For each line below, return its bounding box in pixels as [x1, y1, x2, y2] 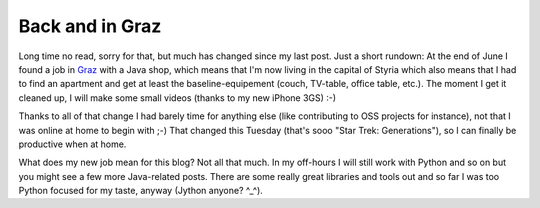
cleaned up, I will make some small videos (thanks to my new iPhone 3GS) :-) [18, 91, 337, 104]
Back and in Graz [18, 15, 162, 37]
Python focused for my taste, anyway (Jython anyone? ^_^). [18, 185, 264, 197]
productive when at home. [18, 138, 127, 150]
